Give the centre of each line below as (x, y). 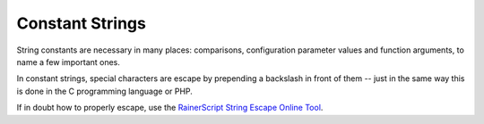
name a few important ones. (69, 62)
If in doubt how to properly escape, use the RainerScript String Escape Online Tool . (170, 108)
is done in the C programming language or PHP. (104, 91)
